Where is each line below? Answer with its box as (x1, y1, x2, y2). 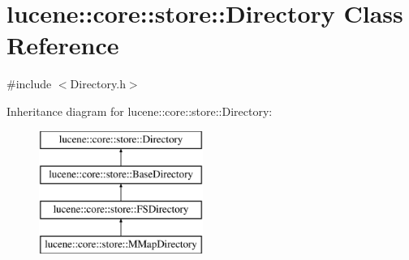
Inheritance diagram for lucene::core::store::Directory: (6, 102, 273, 119)
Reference (6, 28, 119, 62)
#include (6, 75, 52, 92)
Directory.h (70, 75, 126, 92)
